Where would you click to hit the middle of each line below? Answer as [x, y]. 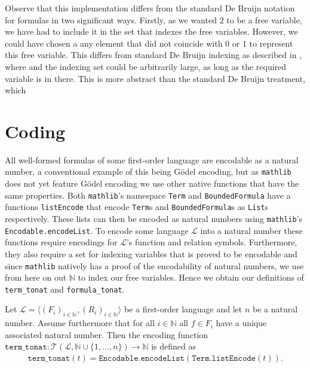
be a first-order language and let [183, 309]
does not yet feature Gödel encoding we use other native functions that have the [152, 183]
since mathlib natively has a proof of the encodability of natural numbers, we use [154, 265]
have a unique [241, 323]
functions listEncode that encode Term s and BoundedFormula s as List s [137, 207]
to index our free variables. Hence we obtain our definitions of [191, 277]
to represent [271, 43]
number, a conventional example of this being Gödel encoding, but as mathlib [148, 171]
